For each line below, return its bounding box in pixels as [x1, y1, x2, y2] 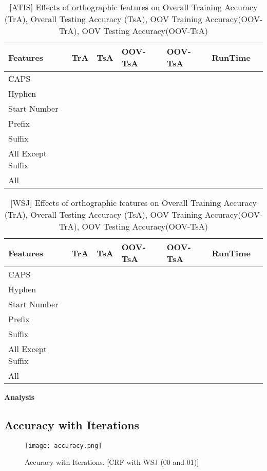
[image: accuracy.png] [25, 442, 102, 449]
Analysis [4, 392, 35, 402]
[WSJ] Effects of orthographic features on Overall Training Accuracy [10, 197, 257, 208]
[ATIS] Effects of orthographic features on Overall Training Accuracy [9, 1, 258, 13]
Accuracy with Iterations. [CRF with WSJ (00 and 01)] [25, 457, 199, 467]
